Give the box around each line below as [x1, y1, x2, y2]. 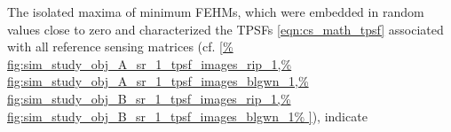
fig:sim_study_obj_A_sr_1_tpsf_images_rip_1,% [7, 54, 292, 73]
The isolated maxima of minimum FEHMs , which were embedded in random [7, 3, 424, 20]
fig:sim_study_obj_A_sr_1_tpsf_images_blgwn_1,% [7, 72, 309, 90]
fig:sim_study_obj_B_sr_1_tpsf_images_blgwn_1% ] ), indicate [7, 106, 368, 125]
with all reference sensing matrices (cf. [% [7, 37, 233, 56]
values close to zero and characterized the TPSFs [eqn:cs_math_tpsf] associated [7, 19, 444, 38]
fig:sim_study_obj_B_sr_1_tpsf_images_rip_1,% [7, 89, 291, 107]
